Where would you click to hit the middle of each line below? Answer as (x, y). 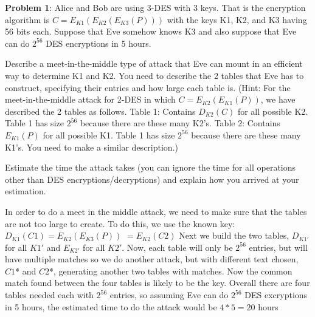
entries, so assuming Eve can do (169, 295)
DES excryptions (276, 295)
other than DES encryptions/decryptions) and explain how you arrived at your (152, 179)
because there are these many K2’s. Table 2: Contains (180, 123)
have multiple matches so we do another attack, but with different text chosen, (152, 259)
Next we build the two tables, (234, 235)
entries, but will (278, 247)
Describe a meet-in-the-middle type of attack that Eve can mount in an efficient (154, 63)
